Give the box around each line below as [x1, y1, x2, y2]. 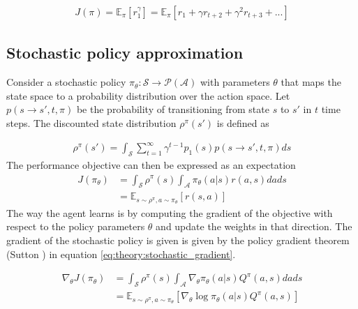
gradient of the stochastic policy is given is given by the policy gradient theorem [6, 233, 350, 248]
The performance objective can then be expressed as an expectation [6, 157, 296, 172]
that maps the [281, 75, 341, 89]
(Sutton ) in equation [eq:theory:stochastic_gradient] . [6, 246, 236, 261]
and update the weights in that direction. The [156, 219, 352, 234]
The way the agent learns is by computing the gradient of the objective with [6, 205, 333, 220]
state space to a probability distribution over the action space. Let [6, 88, 290, 103]
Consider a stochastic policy [6, 75, 126, 89]
